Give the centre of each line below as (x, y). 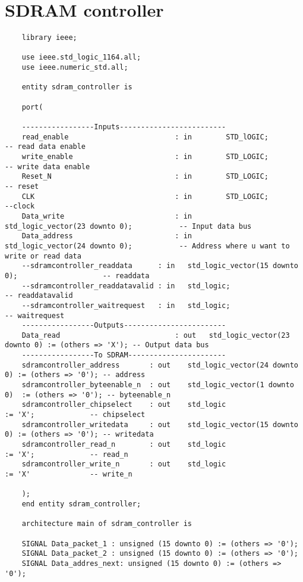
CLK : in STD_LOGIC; (145, 196)
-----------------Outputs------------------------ (124, 326)
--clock (20, 206)
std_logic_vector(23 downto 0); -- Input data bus (128, 226)
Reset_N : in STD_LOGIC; (145, 177)
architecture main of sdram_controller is (107, 524)
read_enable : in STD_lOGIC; (145, 137)
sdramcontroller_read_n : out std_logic (124, 445)
